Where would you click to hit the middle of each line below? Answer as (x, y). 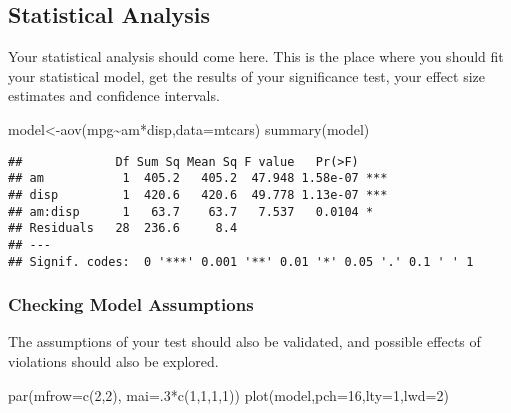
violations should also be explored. (113, 360)
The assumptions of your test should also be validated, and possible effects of (244, 341)
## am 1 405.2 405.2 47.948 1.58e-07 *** (198, 178)
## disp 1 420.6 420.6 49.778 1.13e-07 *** (198, 194)
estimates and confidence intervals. (114, 95)
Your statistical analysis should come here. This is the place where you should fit (256, 56)
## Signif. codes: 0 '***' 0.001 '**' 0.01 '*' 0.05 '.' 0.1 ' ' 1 (241, 261)
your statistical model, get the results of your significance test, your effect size (247, 75)
